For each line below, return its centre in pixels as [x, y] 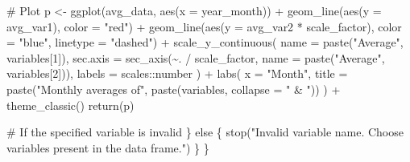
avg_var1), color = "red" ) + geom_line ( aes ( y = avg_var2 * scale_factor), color [204, 26]
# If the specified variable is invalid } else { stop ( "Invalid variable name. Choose [205, 132]
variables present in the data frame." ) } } [108, 147]
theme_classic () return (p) [70, 105]
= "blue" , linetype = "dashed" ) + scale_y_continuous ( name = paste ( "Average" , [205, 42]
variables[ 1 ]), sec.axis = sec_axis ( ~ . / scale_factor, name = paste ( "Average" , [196, 57]
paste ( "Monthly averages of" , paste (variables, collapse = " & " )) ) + [174, 89]
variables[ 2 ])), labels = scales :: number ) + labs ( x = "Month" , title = [177, 73]
